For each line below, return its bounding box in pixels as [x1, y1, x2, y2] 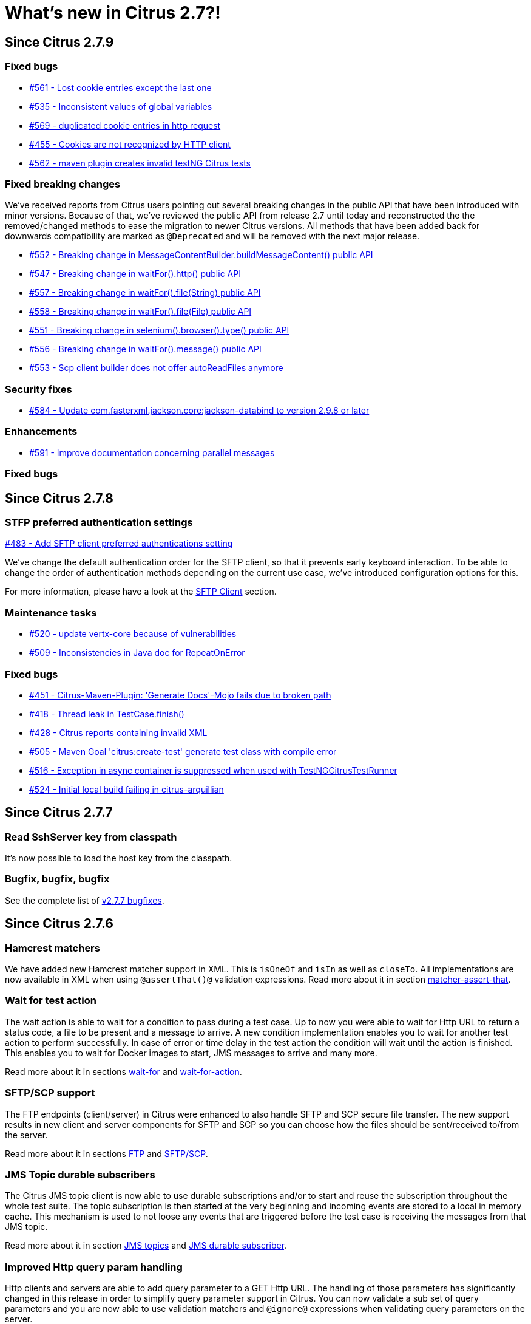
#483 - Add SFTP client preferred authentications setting [5, 538, 233, 549]
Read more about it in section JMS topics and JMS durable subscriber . [5, 1240, 287, 1251]
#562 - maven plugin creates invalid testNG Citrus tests [29, 157, 251, 168]
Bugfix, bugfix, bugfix [5, 873, 110, 886]
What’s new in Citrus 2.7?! [5, 2, 221, 23]
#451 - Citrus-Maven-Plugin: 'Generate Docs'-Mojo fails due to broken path [29, 689, 331, 700]
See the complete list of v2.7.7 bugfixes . [5, 895, 164, 906]
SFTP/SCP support [5, 1087, 95, 1099]
